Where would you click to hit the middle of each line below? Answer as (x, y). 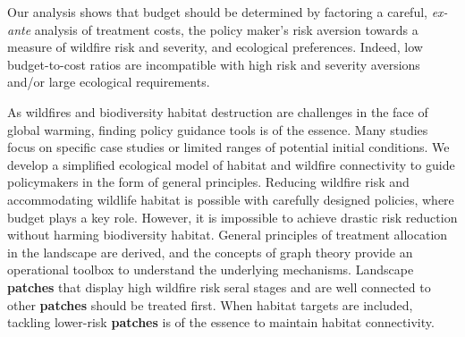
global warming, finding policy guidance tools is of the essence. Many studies (218, 129)
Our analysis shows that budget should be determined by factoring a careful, (217, 12)
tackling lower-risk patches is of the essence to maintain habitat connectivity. (221, 322)
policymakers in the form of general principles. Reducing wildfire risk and (208, 182)
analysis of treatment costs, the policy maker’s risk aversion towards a (226, 29)
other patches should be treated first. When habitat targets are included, (210, 304)
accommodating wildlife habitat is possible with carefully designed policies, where (231, 199)
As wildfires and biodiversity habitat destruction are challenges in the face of (218, 111)
